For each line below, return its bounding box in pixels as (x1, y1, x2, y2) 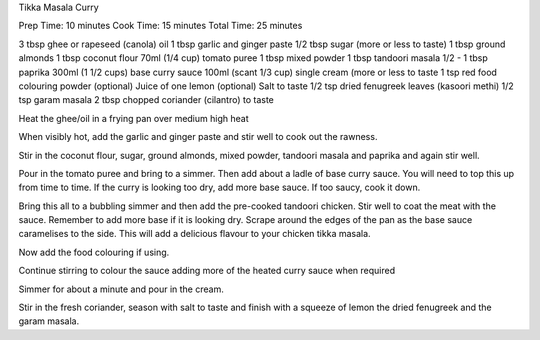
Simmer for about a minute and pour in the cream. (18, 283, 224, 295)
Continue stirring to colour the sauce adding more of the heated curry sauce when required (18, 265, 395, 277)
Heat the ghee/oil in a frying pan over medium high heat (18, 112, 249, 124)
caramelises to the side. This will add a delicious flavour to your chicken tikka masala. (18, 228, 371, 240)
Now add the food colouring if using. (18, 246, 170, 258)
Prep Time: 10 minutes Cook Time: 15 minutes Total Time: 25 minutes (18, 20, 303, 32)
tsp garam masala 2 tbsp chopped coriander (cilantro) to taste (18, 94, 275, 106)
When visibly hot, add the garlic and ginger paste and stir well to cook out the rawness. (18, 131, 378, 143)
